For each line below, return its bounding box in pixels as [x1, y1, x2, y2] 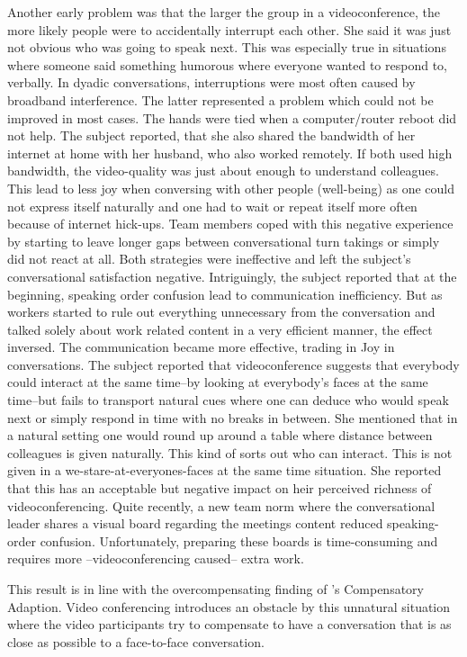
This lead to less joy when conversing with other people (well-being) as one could [7, 178, 455, 197]
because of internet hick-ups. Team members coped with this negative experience [7, 214, 454, 233]
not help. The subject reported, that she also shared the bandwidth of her [7, 126, 416, 145]
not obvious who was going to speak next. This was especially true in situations [7, 38, 446, 57]
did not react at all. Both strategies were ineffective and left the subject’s [7, 249, 411, 268]
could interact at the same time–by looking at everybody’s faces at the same [7, 373, 428, 391]
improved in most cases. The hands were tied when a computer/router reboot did [7, 108, 457, 127]
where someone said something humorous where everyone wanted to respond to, [7, 55, 447, 74]
